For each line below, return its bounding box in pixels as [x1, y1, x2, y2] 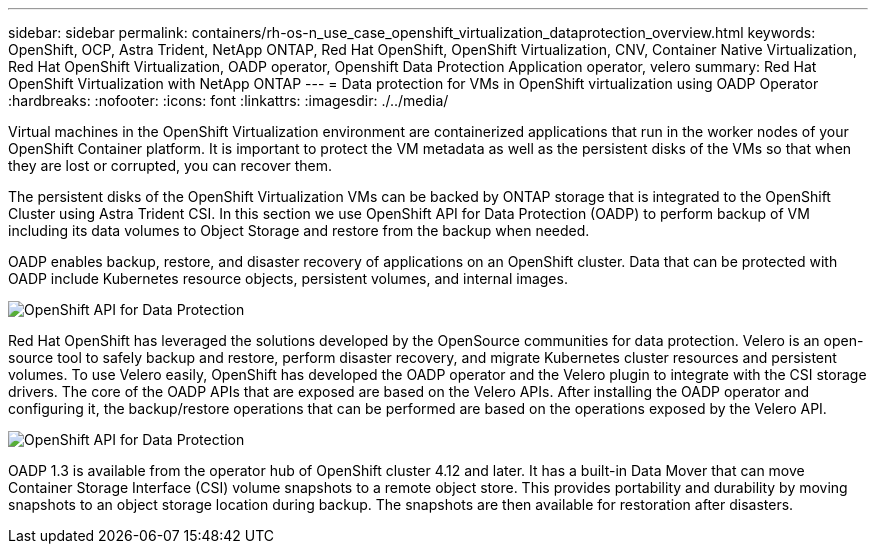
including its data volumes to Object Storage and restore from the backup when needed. [8, 222, 590, 239]
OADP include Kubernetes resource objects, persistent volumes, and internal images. [8, 270, 568, 287]
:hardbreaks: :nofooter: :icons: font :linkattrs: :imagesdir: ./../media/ [8, 92, 449, 109]
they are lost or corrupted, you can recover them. [8, 157, 333, 174]
